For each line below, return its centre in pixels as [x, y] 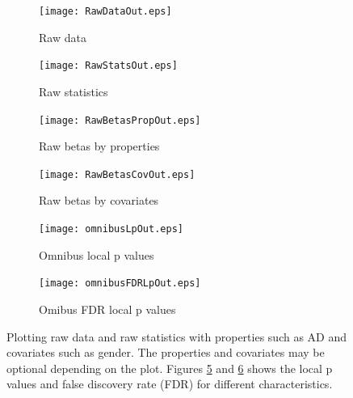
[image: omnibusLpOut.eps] [111, 229]
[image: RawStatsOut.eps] [108, 66]
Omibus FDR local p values [107, 309]
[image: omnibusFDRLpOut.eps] [120, 284]
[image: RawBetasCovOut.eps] [117, 174]
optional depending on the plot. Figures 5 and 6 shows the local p [170, 368]
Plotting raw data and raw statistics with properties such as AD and [177, 336]
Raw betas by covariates [99, 200]
